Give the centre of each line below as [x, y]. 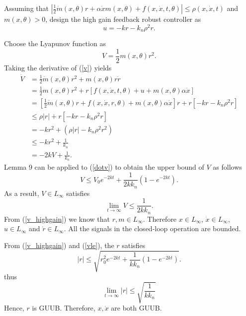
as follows [227, 167]
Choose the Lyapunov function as [55, 43]
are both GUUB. [136, 308]
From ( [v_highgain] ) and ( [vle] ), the [59, 245]
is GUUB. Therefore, [64, 308]
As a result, [22, 193]
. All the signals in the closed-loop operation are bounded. [152, 228]
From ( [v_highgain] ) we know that [57, 219]
